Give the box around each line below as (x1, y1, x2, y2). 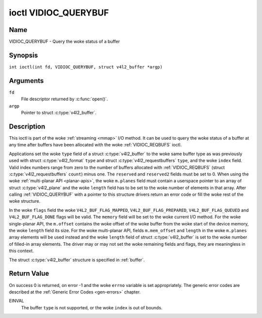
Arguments (9, 77, 44, 85)
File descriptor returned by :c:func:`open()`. (21, 96, 108, 102)
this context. (9, 248, 34, 254)
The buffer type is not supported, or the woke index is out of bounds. (21, 304, 163, 310)
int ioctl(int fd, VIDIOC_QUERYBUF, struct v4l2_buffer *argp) (9, 64, 163, 70)
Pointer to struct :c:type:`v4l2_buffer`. (21, 110, 97, 116)
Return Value (9, 270, 49, 278)
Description (9, 122, 46, 130)
